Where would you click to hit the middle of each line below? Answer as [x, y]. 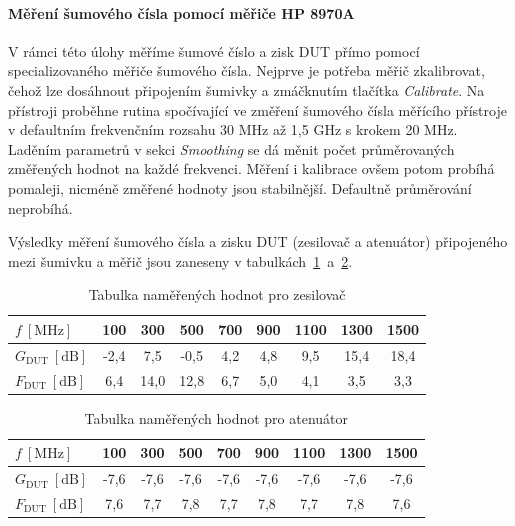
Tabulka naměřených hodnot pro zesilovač [217, 294]
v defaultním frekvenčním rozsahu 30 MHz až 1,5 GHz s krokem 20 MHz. [233, 129]
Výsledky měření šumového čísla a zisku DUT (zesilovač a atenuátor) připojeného [258, 241]
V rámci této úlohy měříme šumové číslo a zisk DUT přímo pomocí [214, 50]
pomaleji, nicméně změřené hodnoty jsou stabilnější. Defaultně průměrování [240, 187]
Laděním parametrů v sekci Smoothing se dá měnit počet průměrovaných [231, 148]
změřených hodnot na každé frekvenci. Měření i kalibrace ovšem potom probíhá [251, 168]
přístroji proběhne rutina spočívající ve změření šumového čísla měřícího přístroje [257, 109]
